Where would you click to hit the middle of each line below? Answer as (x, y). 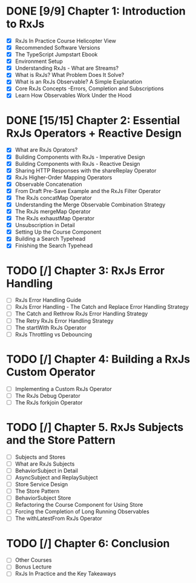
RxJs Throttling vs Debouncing (54, 334)
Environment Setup (39, 61)
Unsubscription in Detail (45, 225)
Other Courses (33, 560)
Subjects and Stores (40, 457)
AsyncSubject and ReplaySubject (56, 477)
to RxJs (25, 24)
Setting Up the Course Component (58, 232)
